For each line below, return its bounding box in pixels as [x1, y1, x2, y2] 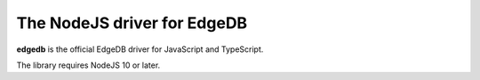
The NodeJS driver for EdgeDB [16, 13, 248, 33]
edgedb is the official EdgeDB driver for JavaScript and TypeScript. [16, 44, 264, 55]
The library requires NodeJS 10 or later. [16, 60, 161, 70]
